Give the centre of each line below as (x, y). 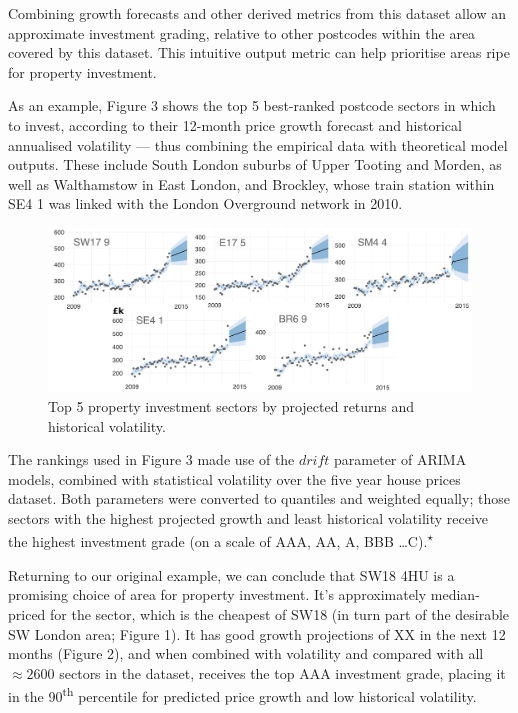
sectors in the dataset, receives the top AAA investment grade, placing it (282, 672)
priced (27, 613)
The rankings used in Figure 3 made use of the (151, 459)
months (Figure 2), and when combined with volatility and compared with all (246, 653)
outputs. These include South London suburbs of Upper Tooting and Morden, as (255, 164)
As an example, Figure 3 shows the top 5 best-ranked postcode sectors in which (252, 105)
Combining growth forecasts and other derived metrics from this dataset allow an (257, 13)
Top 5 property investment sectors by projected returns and (231, 405)
